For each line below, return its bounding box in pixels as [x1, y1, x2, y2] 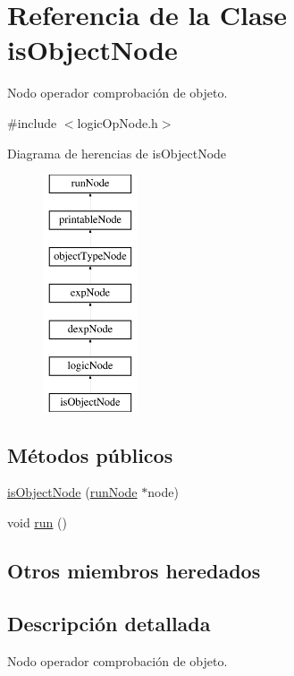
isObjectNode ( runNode [7, 483, 138, 501]
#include [7, 113, 57, 132]
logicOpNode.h [77, 113, 158, 132]
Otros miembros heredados [7, 557, 261, 585]
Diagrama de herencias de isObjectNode [7, 143, 227, 162]
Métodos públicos [7, 441, 173, 468]
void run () [7, 513, 67, 532]
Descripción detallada [7, 609, 211, 637]
